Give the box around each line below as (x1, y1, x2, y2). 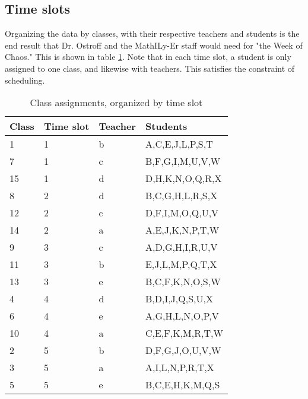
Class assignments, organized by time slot (30, 95, 203, 110)
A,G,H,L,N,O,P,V (145, 309, 219, 323)
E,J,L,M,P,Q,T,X (145, 257, 217, 272)
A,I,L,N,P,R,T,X (145, 360, 214, 375)
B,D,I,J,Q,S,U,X (145, 292, 213, 306)
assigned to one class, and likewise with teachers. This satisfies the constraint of (5, 62, 295, 74)
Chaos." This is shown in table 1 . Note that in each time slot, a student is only (5, 50, 291, 63)
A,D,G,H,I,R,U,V (145, 240, 218, 254)
